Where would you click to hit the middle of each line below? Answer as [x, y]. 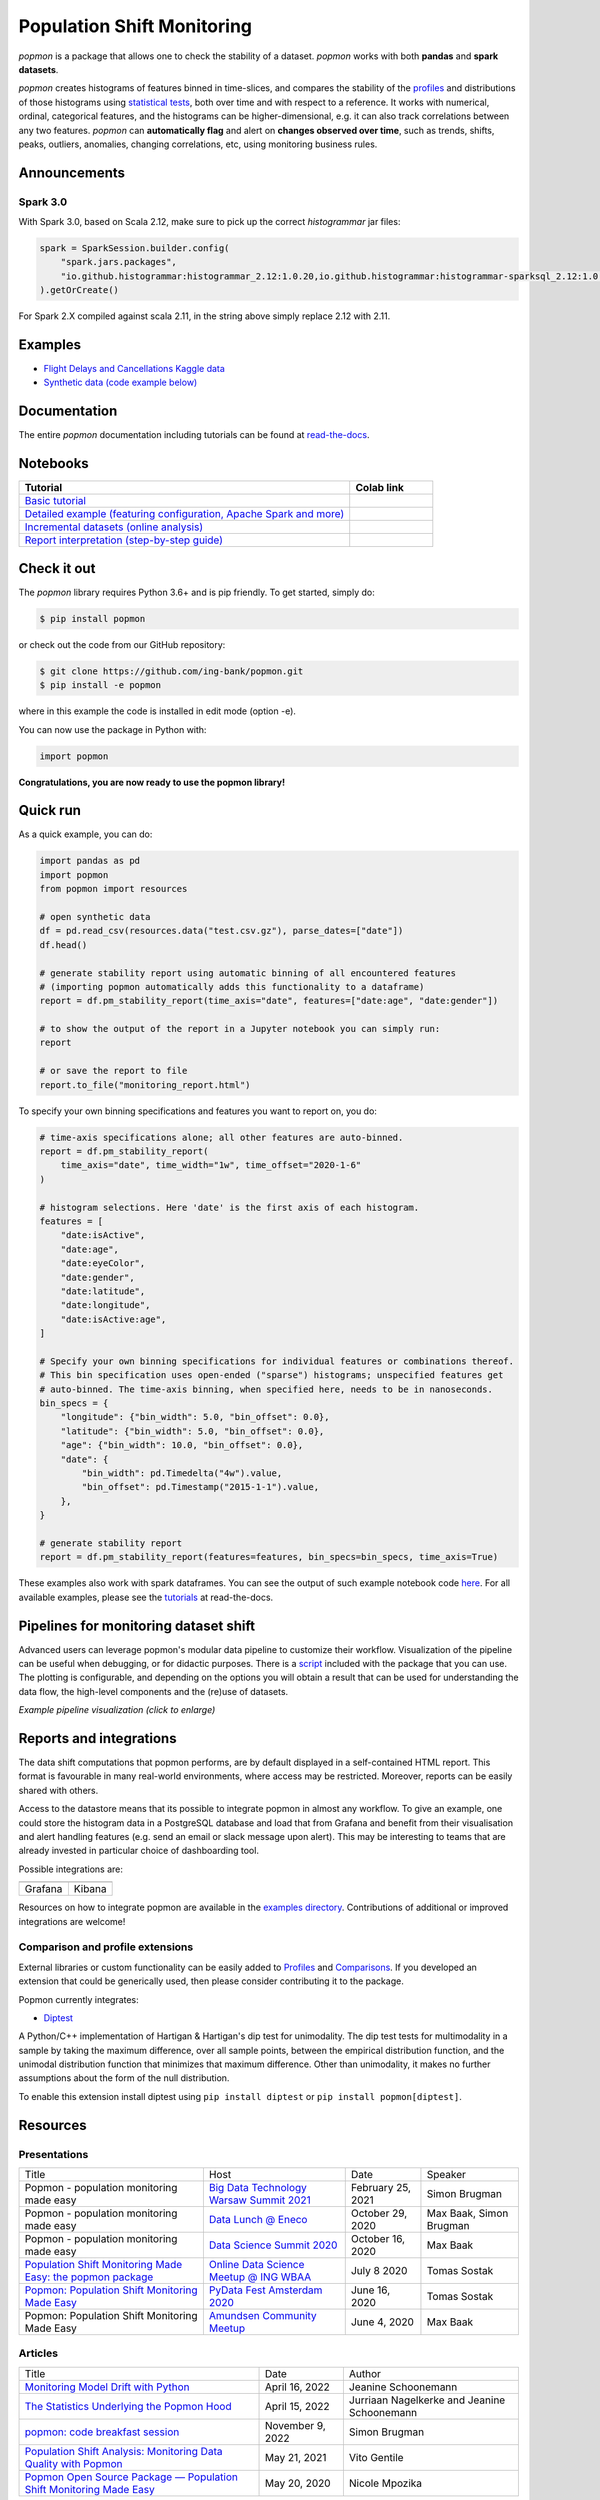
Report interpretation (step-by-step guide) [124, 540]
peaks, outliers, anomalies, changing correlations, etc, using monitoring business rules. [198, 144]
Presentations [53, 2154]
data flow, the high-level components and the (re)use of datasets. [153, 1691]
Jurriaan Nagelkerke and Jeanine [427, 2400]
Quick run [50, 810]
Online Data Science [256, 2265]
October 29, [379, 2213]
